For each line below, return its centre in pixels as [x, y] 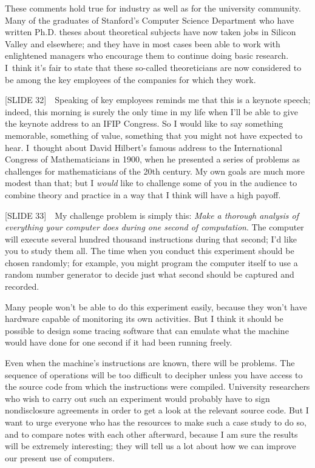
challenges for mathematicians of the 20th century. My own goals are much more [155, 171]
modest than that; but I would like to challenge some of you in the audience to [151, 183]
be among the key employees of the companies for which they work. [130, 79]
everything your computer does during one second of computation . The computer [154, 227]
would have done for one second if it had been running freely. [119, 342]
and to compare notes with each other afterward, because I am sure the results [151, 434]
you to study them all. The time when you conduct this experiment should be [150, 251]
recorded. [22, 286]
